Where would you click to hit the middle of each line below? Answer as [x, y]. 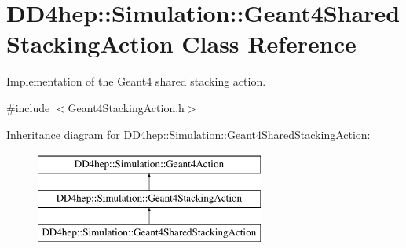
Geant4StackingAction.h [126, 107]
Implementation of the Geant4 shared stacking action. [136, 81]
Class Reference [269, 44]
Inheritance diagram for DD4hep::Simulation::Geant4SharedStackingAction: [188, 134]
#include [28, 107]
